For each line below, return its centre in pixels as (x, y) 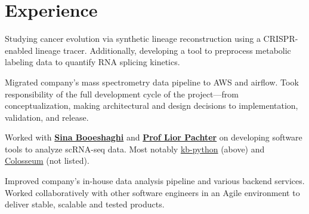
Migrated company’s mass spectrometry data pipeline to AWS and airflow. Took (152, 82)
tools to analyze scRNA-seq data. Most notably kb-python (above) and (135, 149)
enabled (19, 50)
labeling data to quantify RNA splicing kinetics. (92, 62)
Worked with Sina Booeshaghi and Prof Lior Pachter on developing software (154, 137)
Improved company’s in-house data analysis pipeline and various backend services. (155, 181)
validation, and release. (47, 117)
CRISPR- (281, 39)
